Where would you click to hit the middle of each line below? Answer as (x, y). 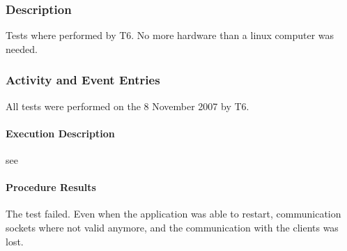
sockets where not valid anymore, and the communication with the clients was (172, 227)
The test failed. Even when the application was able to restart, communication (173, 214)
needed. (22, 48)
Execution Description (60, 133)
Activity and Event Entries (83, 80)
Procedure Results (51, 187)
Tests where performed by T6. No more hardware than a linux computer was (170, 35)
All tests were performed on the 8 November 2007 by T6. (128, 106)
